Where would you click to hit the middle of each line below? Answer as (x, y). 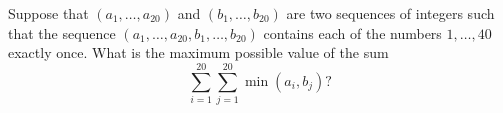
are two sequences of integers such (390, 13)
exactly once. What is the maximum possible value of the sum (198, 52)
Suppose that (48, 13)
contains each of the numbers (352, 32)
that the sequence (62, 32)
